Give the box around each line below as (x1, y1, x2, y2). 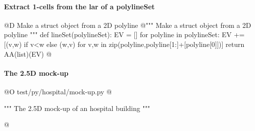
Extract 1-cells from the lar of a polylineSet (4, 1, 155, 11)
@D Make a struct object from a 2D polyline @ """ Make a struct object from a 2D (4, 20, 251, 30)
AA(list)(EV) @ (4, 48, 52, 59)
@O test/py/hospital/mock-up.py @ (4, 86, 112, 96)
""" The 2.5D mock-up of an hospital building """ (4, 103, 151, 113)
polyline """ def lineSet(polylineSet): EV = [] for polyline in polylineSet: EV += (4, 29, 245, 40)
